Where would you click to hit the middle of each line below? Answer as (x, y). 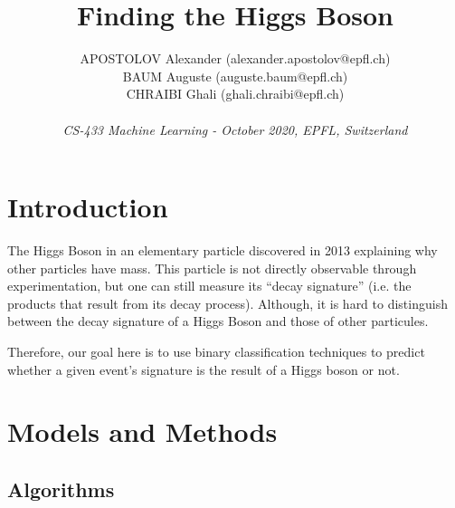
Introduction (88, 207)
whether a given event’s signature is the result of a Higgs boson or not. (204, 369)
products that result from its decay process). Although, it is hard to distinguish (227, 303)
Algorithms (61, 489)
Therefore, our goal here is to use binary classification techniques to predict (216, 351)
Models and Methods (142, 431)
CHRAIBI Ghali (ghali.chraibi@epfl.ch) (235, 94)
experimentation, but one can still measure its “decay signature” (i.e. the (209, 286)
